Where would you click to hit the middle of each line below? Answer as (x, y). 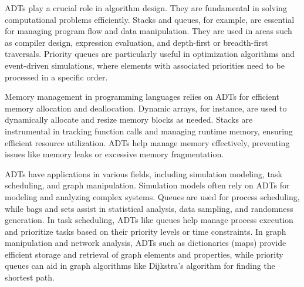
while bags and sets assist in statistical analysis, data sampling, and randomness (149, 208)
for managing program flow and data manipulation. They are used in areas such (148, 31)
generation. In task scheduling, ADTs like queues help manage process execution (149, 220)
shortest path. (30, 277)
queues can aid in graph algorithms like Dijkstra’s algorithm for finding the (140, 266)
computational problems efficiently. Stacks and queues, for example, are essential (150, 19)
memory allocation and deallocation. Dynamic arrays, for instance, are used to (146, 108)
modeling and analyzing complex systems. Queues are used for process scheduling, (152, 196)
